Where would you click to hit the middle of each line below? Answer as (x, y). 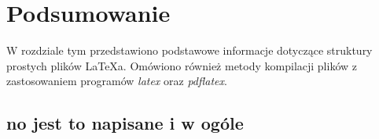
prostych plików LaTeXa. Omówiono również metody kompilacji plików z (182, 65)
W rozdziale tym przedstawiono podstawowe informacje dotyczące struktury (189, 50)
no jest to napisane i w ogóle (125, 123)
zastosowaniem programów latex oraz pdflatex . (117, 81)
